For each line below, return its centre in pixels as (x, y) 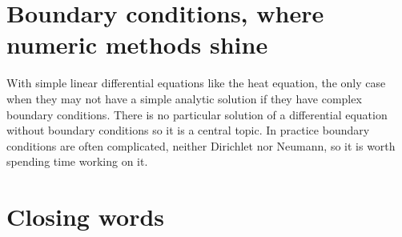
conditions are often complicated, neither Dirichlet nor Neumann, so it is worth (201, 145)
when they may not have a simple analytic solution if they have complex (184, 98)
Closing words (86, 217)
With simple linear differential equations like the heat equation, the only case (196, 83)
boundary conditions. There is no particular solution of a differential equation (197, 114)
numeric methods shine (137, 44)
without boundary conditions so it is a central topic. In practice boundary (188, 130)
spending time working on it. (77, 161)
